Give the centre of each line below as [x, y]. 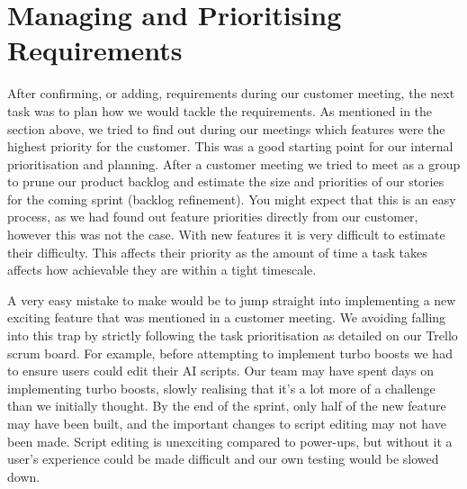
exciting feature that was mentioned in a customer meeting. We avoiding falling [227, 317]
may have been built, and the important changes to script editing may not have [227, 423]
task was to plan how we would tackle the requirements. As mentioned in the [220, 110]
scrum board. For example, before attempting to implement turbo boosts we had [230, 353]
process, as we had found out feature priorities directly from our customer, [213, 217]
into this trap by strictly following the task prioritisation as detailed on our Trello [233, 335]
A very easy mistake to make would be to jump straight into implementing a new [232, 299]
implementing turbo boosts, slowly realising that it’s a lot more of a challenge [221, 388]
